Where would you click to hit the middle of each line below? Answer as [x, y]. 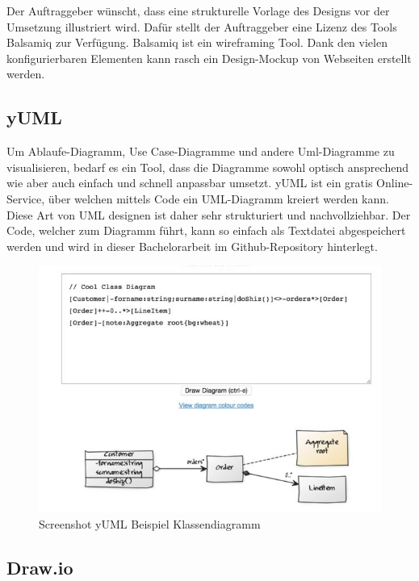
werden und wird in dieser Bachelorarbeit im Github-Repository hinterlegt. [192, 246]
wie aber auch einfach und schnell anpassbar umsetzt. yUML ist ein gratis [190, 183]
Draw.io [40, 567]
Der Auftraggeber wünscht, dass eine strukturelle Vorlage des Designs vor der [198, 10]
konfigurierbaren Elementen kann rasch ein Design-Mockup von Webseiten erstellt [209, 58]
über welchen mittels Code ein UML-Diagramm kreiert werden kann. [218, 198]
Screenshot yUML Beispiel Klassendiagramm [150, 523]
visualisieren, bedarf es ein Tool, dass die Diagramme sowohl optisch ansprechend [207, 167]
